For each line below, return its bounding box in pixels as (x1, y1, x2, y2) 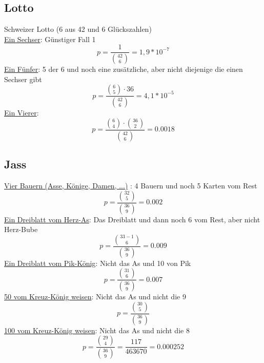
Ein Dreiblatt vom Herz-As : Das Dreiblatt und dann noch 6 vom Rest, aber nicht (4, 214, 260, 224)
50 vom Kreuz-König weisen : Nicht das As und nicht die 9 (4, 291, 186, 302)
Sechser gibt (4, 73, 42, 84)
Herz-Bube (4, 224, 38, 235)
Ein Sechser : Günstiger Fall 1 (4, 33, 96, 44)
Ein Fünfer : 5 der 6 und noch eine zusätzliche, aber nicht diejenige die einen (4, 64, 243, 74)
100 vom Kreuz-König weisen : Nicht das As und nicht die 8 (4, 324, 190, 335)
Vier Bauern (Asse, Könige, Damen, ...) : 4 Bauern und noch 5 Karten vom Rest (4, 180, 257, 191)
